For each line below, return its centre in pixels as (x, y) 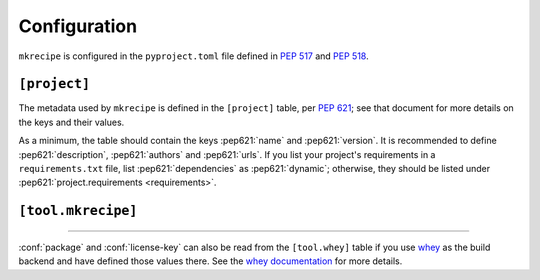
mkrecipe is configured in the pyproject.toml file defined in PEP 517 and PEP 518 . (193, 56)
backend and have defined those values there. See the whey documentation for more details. (210, 261)
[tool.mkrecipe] (78, 211)
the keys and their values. (71, 122)
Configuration (78, 26)
